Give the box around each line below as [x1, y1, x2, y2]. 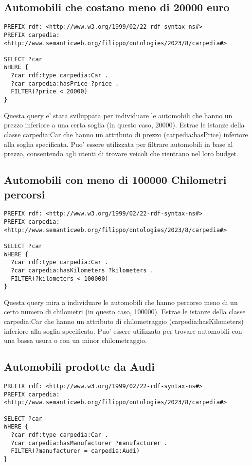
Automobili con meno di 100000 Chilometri [4, 172, 227, 187]
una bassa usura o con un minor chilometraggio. [4, 335, 147, 345]
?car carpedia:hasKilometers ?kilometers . [11, 267, 154, 274]
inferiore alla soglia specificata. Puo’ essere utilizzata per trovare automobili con [4, 325, 242, 336]
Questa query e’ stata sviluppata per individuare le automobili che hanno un [4, 110, 233, 120]
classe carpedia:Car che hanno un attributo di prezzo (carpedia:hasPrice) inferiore [4, 129, 248, 139]
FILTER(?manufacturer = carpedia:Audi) [11, 448, 140, 455]
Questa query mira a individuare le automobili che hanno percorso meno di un [4, 297, 238, 307]
